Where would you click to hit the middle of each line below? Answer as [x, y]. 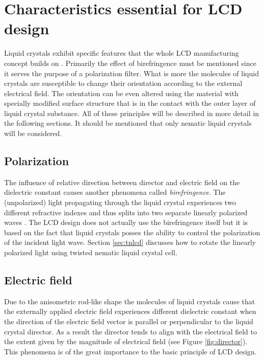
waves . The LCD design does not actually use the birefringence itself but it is [126, 222]
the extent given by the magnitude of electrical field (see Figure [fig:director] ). [126, 341]
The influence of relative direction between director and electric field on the [122, 182]
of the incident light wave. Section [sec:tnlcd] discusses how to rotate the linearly [130, 242]
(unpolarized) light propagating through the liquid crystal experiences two [120, 202]
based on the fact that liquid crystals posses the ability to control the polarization [132, 232]
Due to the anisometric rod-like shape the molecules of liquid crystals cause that [130, 301]
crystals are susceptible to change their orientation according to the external [123, 83]
